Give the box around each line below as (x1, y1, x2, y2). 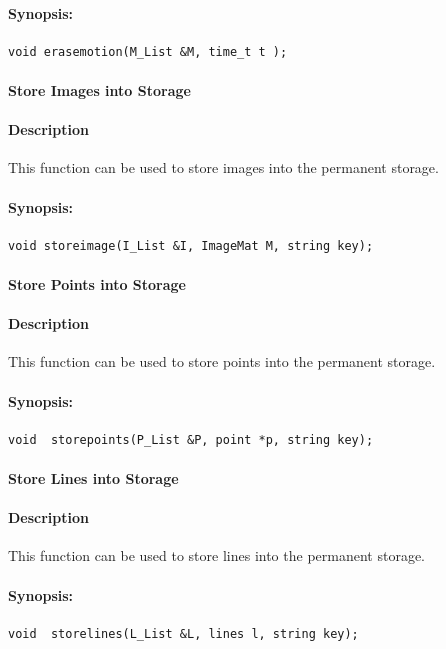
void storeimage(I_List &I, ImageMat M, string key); (8, 238, 374, 253)
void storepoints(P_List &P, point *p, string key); (8, 432, 374, 447)
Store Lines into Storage (8, 467, 179, 488)
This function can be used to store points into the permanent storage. (8, 351, 436, 372)
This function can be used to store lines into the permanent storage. (8, 545, 425, 566)
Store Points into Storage (8, 273, 186, 294)
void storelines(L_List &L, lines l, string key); (8, 626, 359, 641)
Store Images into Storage (8, 79, 191, 100)
